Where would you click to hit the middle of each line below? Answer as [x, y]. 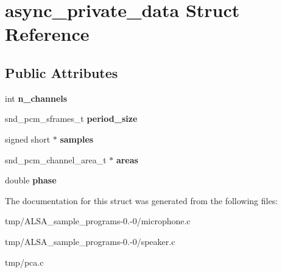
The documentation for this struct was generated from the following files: [142, 200]
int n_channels [36, 98]
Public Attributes [62, 72]
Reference [47, 34]
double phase [31, 180]
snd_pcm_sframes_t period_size [71, 119]
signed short [28, 139]
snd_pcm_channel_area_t [56, 159]
